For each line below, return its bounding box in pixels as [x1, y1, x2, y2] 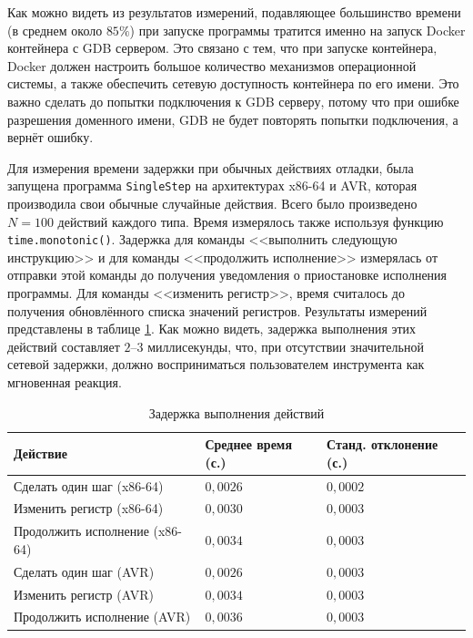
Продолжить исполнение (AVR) [14, 607, 191, 626]
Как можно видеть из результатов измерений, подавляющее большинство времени [7, 3, 461, 21]
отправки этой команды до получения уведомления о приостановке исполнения [7, 265, 448, 284]
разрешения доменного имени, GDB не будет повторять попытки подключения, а [7, 109, 458, 129]
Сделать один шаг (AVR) [14, 561, 155, 581]
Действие [14, 443, 68, 462]
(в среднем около [7, 20, 103, 39]
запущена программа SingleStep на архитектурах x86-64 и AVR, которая [7, 176, 418, 195]
